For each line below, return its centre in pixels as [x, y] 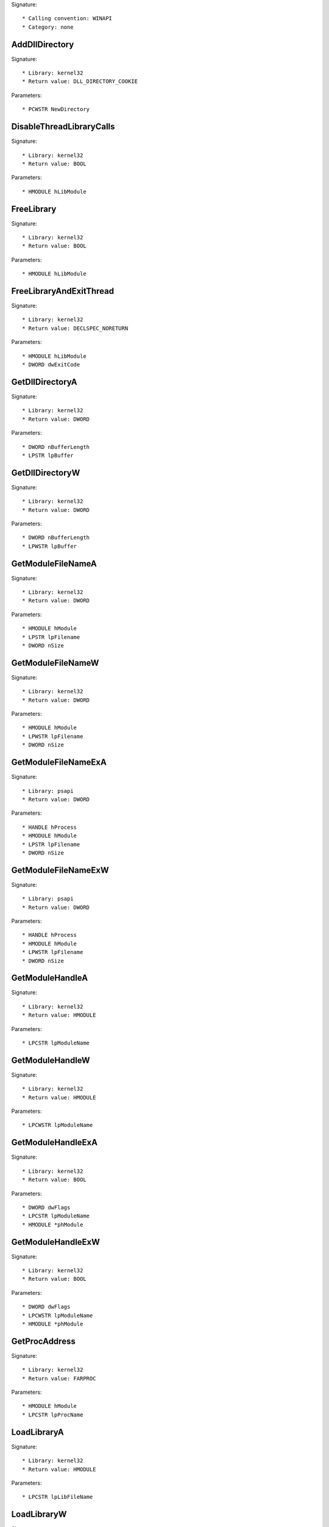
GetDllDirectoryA [44, 382]
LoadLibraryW [39, 1514]
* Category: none [48, 27]
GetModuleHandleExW [56, 1242]
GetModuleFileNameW [55, 663]
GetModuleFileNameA [54, 563]
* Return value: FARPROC [59, 1378]
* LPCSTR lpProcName [53, 1415]
